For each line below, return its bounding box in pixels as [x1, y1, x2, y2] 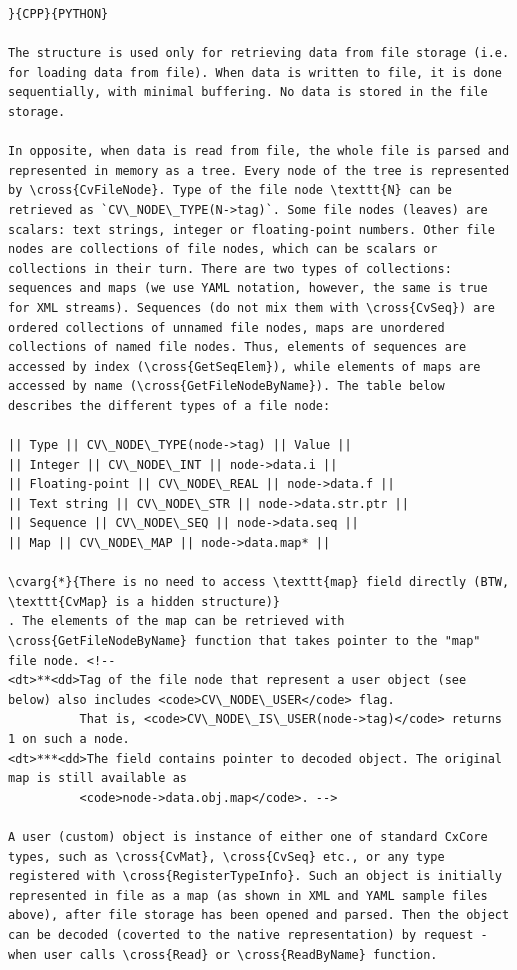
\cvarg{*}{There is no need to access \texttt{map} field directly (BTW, [8, 575, 510, 590]
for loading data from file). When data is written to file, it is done [8, 65, 502, 80]
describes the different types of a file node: [8, 398, 331, 413]
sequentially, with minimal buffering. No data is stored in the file [8, 85, 488, 100]
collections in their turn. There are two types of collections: [8, 261, 452, 276]
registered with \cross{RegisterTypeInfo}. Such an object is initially [8, 869, 502, 884]
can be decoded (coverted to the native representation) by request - [8, 927, 488, 942]
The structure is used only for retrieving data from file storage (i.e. [8, 46, 510, 61]
